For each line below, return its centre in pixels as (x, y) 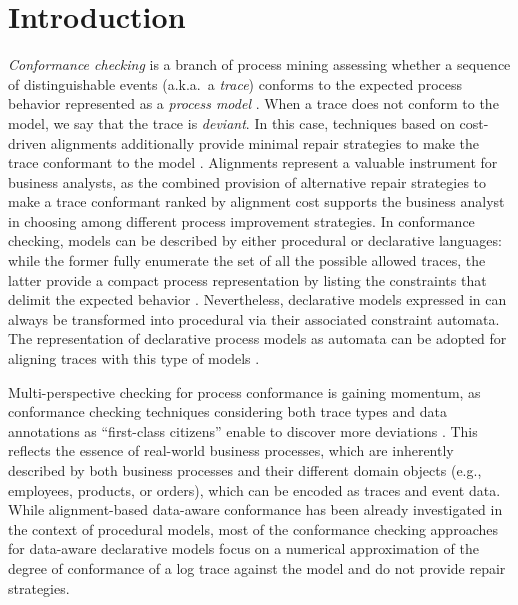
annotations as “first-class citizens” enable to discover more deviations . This (243, 430)
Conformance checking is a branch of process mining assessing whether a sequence (259, 64)
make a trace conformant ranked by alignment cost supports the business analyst (256, 201)
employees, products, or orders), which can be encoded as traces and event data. (254, 489)
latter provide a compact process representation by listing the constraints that (247, 279)
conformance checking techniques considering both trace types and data (228, 411)
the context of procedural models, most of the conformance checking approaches (253, 528)
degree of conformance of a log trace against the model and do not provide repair (257, 567)
